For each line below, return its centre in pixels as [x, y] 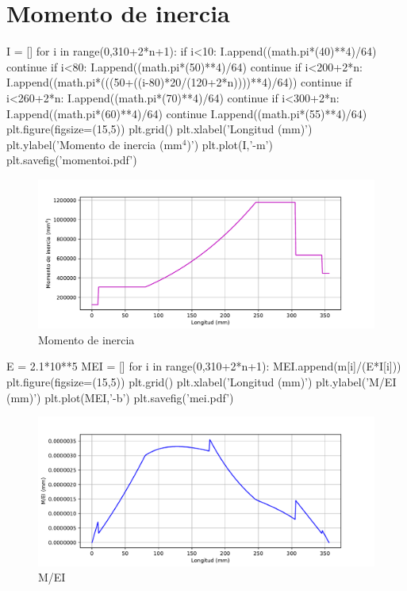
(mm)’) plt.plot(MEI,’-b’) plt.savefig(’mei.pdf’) [120, 397]
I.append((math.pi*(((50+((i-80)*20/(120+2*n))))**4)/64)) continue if [179, 82]
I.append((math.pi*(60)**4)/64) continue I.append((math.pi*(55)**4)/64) [187, 113]
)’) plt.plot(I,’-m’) [230, 144]
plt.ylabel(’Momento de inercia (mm [94, 144]
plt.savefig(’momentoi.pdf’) [72, 160]
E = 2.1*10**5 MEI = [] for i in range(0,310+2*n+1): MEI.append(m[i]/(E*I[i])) [204, 366]
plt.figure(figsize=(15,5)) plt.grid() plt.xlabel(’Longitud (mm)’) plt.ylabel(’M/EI [202, 382]
